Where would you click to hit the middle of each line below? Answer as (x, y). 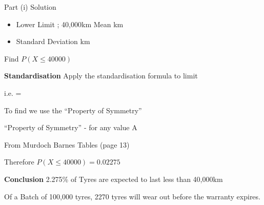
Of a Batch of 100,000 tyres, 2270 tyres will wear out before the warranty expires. (132, 196)
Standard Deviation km (53, 41)
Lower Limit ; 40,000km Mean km (70, 24)
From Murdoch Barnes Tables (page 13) (67, 144)
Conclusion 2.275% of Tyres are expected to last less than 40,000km (114, 179)
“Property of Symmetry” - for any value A (71, 127)
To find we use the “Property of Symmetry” (73, 110)
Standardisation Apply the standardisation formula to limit (101, 76)
